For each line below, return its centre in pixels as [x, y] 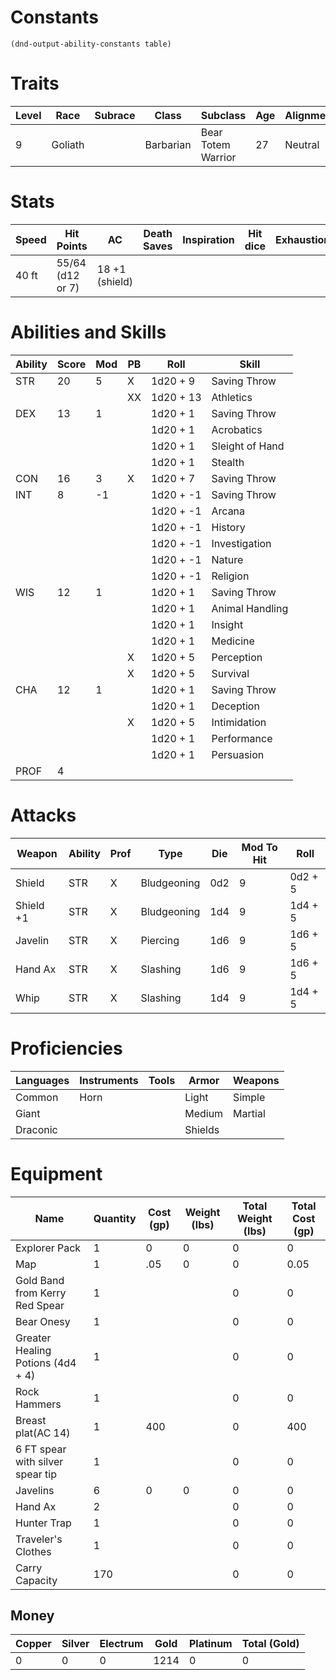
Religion [230, 576]
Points [72, 246]
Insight [227, 624]
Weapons [256, 1080]
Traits [35, 83]
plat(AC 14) [43, 1433]
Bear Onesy [43, 1321]
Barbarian [168, 144]
